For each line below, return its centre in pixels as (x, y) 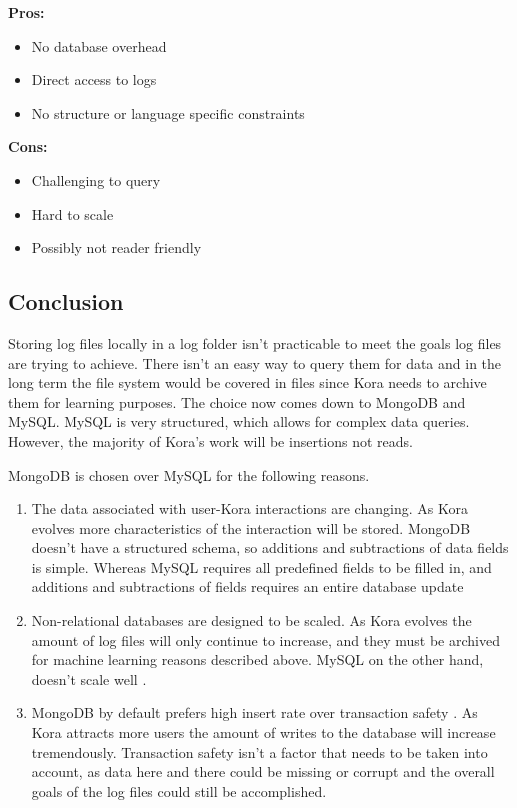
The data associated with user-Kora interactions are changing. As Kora (249, 508)
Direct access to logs (94, 79)
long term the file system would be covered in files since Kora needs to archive (247, 382)
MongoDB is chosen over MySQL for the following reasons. (189, 474)
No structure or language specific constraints (168, 112)
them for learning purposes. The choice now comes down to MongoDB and (237, 401)
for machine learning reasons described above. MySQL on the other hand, (257, 659)
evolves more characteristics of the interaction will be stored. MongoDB (251, 527)
